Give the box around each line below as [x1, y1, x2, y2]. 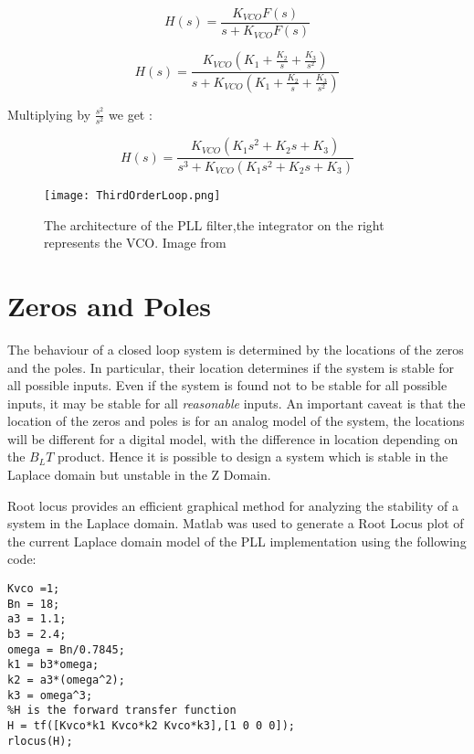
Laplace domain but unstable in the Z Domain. [7, 465, 271, 484]
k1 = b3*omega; [7, 658, 100, 672]
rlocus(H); [7, 734, 73, 748]
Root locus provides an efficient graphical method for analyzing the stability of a [7, 495, 459, 515]
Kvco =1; [7, 582, 60, 596]
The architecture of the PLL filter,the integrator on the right [44, 215, 384, 234]
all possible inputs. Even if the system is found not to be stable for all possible [7, 376, 448, 395]
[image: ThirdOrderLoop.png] [44, 188, 221, 202]
